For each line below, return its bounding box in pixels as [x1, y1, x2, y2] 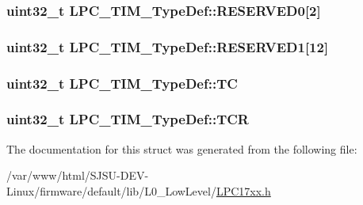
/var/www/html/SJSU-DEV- [6, 167, 149, 184]
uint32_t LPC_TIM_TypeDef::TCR [6, 109, 249, 129]
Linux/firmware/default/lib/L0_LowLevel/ [6, 182, 216, 199]
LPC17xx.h [216, 182, 271, 199]
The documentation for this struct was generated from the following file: [6, 140, 357, 157]
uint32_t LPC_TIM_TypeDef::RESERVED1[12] [6, 36, 329, 56]
